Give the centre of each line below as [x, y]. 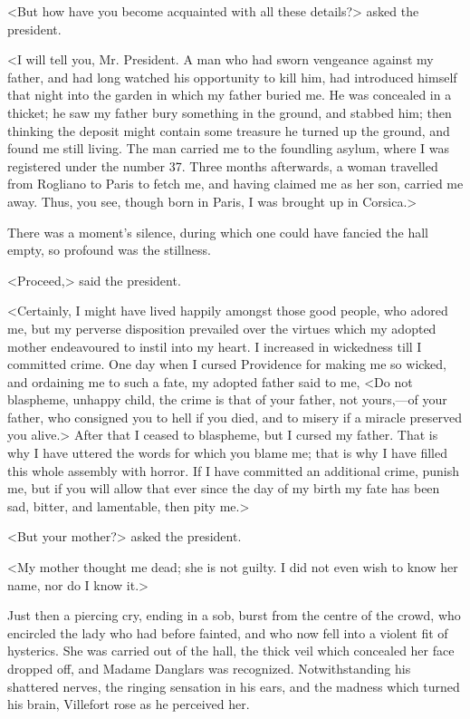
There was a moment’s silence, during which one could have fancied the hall [218, 232]
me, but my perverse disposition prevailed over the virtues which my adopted [222, 328]
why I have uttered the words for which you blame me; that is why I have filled [227, 453]
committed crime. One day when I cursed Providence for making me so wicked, [227, 364]
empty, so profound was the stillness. [109, 250]
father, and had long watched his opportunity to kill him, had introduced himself [232, 77]
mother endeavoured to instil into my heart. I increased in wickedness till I [215, 346]
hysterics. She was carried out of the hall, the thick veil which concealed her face [231, 651]
